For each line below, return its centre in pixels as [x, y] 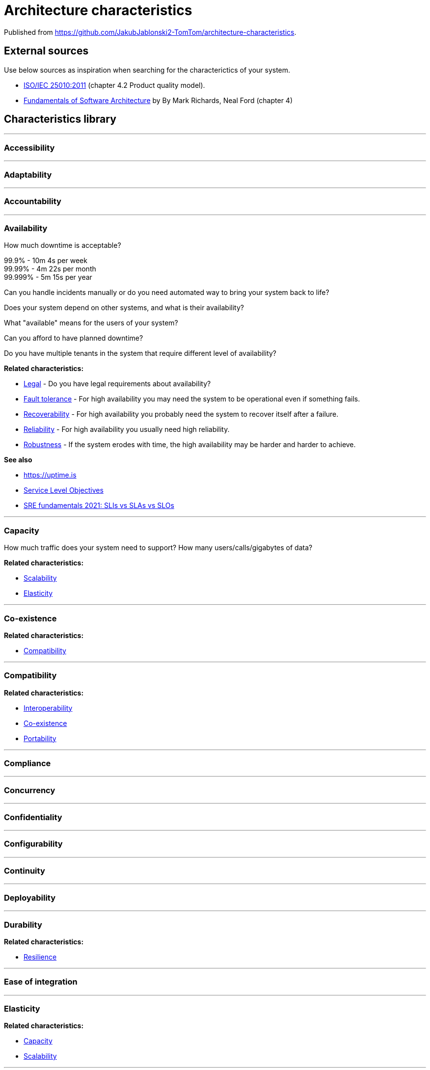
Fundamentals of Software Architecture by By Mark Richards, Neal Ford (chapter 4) [158, 100]
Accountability [33, 201]
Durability [23, 924]
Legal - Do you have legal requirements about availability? [117, 384]
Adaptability [28, 174]
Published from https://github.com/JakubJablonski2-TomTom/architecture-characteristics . [150, 32]
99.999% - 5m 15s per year [48, 277]
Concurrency [30, 790]
